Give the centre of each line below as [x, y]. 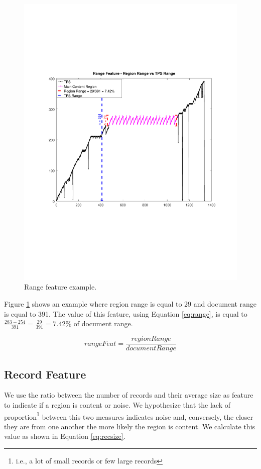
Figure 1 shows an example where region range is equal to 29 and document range [130, 304]
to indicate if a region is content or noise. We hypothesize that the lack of [117, 404]
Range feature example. [60, 287]
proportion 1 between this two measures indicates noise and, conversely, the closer [129, 416]
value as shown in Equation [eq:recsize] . [65, 436]
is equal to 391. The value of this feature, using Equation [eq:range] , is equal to [126, 313]
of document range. [103, 323]
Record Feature [45, 374]
